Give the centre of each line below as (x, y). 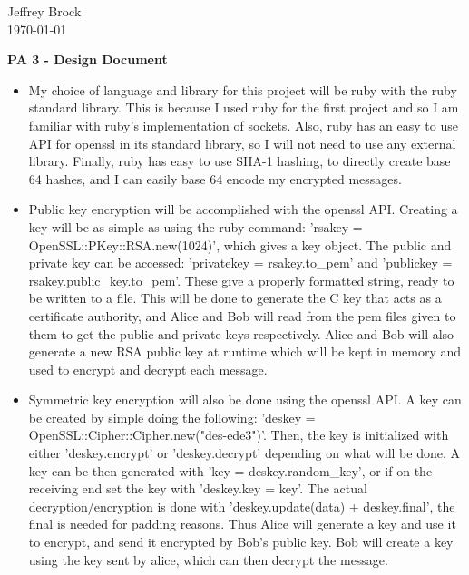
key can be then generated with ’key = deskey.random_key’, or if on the (230, 470)
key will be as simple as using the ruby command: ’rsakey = (195, 226)
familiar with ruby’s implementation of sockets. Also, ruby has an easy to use (243, 125)
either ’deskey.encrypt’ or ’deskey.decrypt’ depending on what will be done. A (244, 453)
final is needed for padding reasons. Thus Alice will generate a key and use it (242, 524)
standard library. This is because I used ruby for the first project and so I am (244, 107)
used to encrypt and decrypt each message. (148, 369)
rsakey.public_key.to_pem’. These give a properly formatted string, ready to (241, 280)
